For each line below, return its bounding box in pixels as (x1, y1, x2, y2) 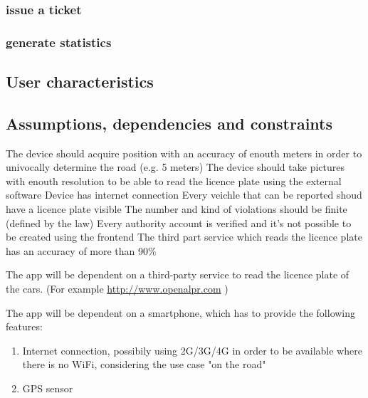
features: (6, 319, 43, 334)
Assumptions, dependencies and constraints (6, 112, 332, 134)
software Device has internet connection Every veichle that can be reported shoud (6, 187, 362, 202)
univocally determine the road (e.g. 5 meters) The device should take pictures (6, 159, 345, 174)
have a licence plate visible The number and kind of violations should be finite (6, 201, 347, 216)
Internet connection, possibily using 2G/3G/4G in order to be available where (22, 342, 362, 357)
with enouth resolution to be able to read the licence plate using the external (6, 173, 342, 188)
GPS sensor (22, 380, 73, 395)
